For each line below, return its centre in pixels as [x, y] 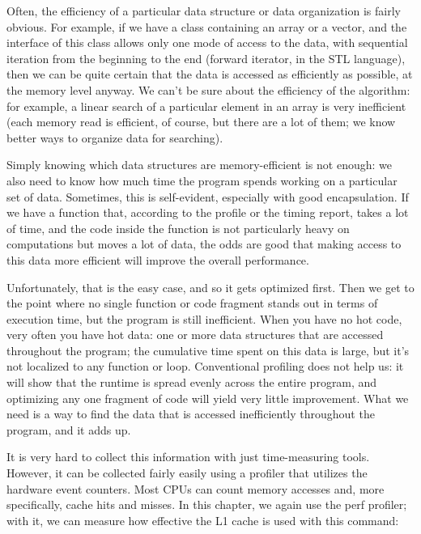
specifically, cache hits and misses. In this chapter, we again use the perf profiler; [207, 504]
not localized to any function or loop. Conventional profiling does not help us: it [205, 366]
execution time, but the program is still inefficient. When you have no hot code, [204, 318]
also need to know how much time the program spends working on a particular [202, 180]
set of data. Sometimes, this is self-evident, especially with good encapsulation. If [208, 196]
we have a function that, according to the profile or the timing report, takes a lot [208, 212]
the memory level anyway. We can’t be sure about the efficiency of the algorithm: [208, 89]
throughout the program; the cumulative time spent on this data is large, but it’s [208, 350]
